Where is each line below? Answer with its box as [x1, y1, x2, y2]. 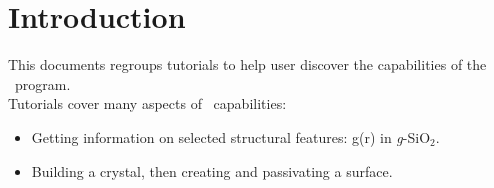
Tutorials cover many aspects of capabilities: [8, 93, 287, 114]
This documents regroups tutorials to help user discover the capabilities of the [8, 54, 487, 75]
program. [14, 73, 71, 94]
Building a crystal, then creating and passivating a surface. [31, 160, 393, 181]
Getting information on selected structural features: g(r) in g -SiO [31, 126, 431, 147]
